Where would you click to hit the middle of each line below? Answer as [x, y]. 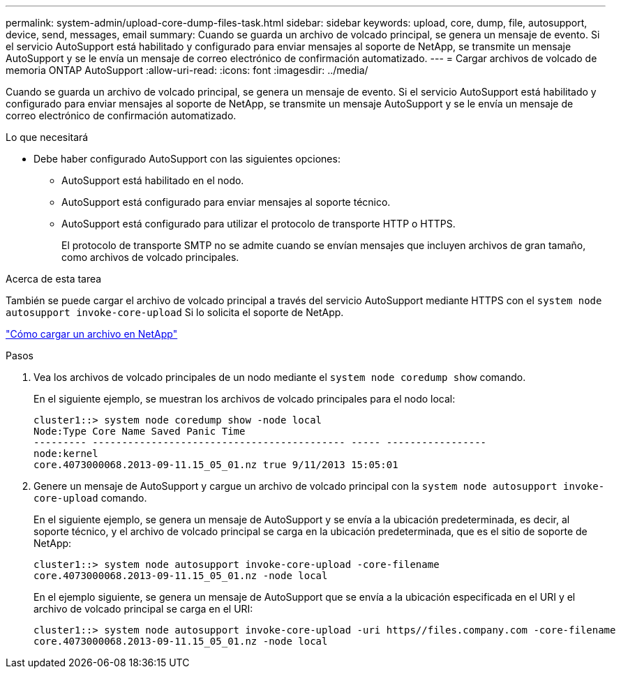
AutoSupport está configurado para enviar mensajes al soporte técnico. [226, 202]
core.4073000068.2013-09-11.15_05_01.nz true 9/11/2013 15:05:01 [216, 465]
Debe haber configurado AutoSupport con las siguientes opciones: [187, 159]
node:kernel [66, 454]
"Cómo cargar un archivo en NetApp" [92, 334]
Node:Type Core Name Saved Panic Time [140, 431]
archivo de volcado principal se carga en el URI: [143, 609]
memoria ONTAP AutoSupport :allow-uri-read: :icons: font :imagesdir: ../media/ [187, 70]
